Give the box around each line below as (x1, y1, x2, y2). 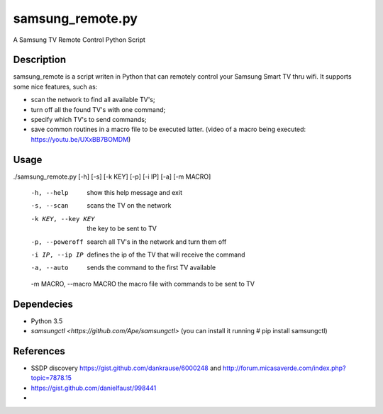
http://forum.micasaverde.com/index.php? (222, 364, 347, 372)
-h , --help (30, 189, 69, 197)
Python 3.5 (30, 316, 63, 325)
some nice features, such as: (13, 82, 98, 91)
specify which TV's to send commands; (30, 116, 147, 124)
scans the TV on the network (87, 201, 172, 210)
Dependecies (13, 298, 74, 310)
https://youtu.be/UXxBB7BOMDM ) (30, 135, 131, 143)
